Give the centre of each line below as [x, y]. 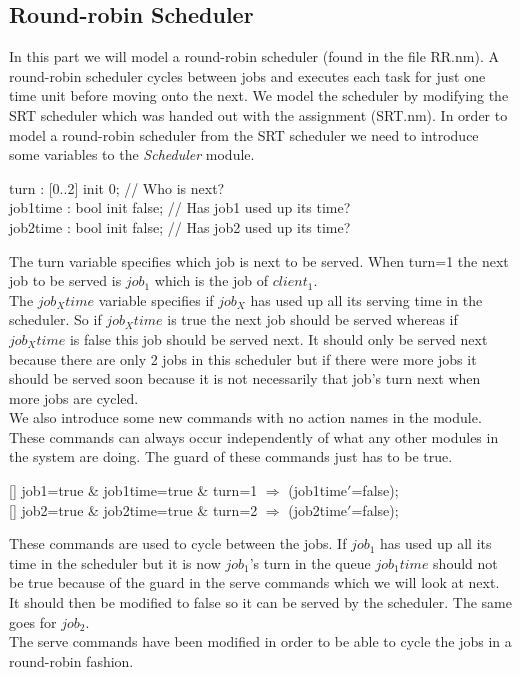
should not [465, 562]
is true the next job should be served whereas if [312, 319]
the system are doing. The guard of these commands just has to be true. [231, 456]
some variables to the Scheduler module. [132, 154]
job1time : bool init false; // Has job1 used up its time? [180, 207]
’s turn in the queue [310, 562]
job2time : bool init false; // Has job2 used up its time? [180, 226]
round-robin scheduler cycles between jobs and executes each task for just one [247, 75]
